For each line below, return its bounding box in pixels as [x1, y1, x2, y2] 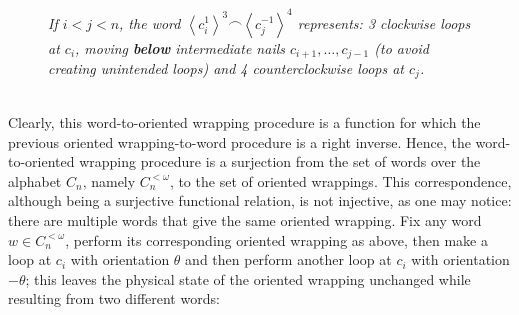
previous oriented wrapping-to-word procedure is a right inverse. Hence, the [8, 131, 471, 152]
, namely [82, 170, 136, 191]
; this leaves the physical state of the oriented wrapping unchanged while [25, 268, 471, 289]
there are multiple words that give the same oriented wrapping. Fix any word [8, 209, 482, 230]
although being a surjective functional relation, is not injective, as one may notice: [8, 190, 512, 211]
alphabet [8, 170, 62, 191]
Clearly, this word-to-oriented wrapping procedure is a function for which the [8, 112, 481, 132]
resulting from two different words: [8, 288, 220, 309]
